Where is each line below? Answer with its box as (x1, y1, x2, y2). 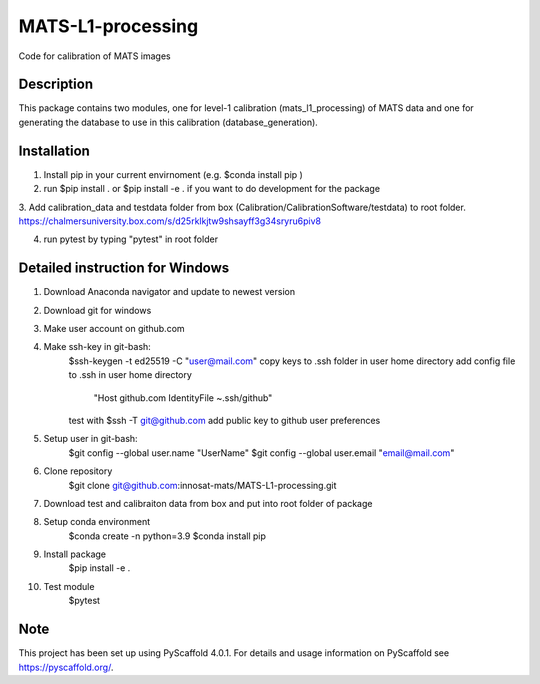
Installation (18, 142, 90, 159)
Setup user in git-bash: (43, 433, 139, 445)
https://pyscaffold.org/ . (18, 661, 114, 673)
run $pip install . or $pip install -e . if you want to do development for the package (43, 183, 380, 195)
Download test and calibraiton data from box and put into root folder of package (43, 497, 373, 509)
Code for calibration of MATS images (18, 50, 171, 62)
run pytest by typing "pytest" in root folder (43, 233, 219, 245)
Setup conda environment (43, 516, 151, 528)
